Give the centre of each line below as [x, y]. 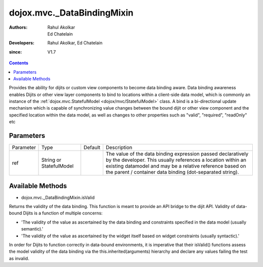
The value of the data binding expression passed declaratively [177, 154]
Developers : [22, 43]
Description [119, 148]
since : [15, 52]
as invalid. [19, 258]
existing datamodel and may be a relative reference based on [176, 166]
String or [52, 160]
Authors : [18, 27]
